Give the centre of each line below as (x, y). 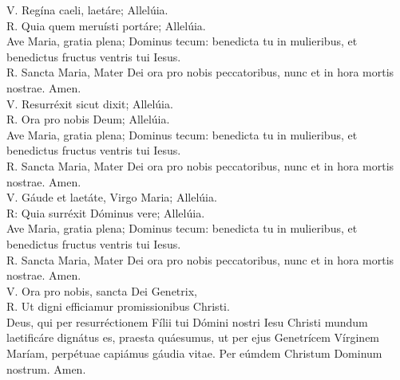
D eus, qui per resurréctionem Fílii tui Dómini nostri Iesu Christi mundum (187, 321)
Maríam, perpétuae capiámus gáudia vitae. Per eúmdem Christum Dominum (194, 353)
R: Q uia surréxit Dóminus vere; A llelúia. (106, 212)
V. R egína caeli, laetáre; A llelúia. (87, 10)
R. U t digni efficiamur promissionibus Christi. (118, 306)
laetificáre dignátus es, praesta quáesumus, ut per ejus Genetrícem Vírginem (193, 337)
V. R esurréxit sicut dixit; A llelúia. (90, 103)
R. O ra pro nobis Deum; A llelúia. (88, 119)
